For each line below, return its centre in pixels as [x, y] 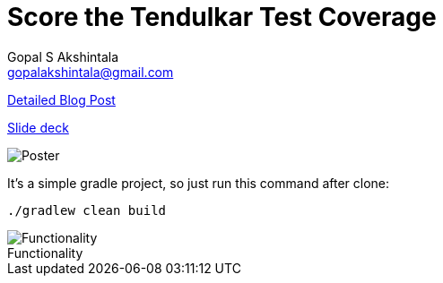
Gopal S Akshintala [63, 56]
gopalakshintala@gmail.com [91, 72]
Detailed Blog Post [61, 99]
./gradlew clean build [87, 210]
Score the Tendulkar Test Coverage [222, 17]
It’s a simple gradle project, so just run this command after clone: [199, 183]
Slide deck [38, 127]
